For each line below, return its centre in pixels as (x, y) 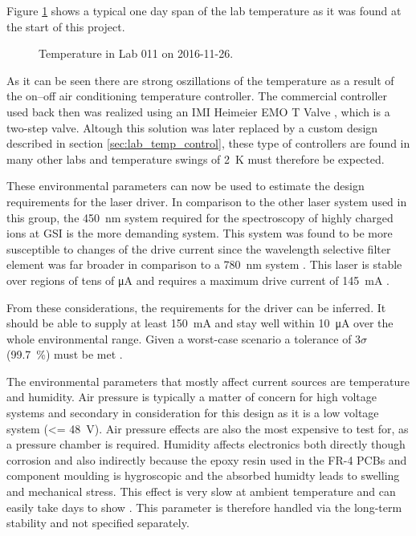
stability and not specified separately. (98, 523)
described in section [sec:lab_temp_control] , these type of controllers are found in (208, 143)
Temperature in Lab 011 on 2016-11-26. (136, 53)
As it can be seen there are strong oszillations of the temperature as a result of (200, 80)
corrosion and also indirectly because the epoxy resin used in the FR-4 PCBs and (207, 459)
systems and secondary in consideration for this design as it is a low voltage (193, 413)
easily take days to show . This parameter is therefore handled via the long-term (204, 507)
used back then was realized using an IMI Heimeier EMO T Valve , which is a (198, 111)
